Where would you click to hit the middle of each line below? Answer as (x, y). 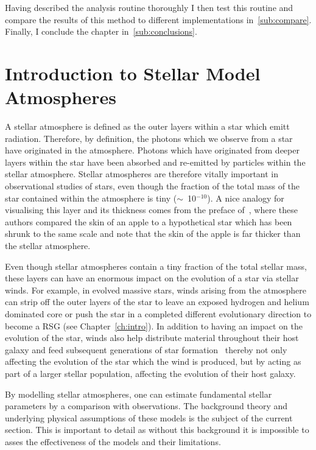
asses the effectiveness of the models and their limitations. (113, 441)
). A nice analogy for (246, 198)
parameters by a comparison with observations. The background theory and (146, 406)
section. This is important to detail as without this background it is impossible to (157, 430)
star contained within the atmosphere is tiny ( (91, 198)
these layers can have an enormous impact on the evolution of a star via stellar (152, 278)
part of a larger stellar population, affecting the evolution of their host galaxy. (150, 373)
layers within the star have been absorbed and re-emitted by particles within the (155, 162)
